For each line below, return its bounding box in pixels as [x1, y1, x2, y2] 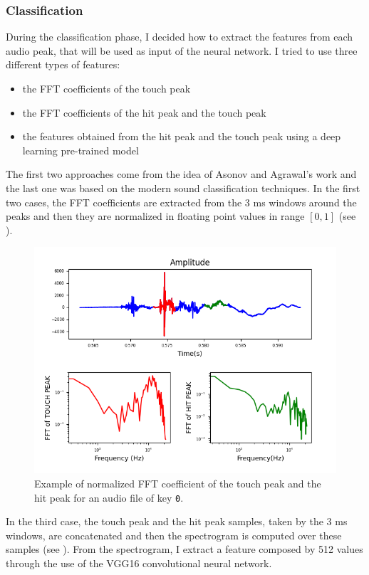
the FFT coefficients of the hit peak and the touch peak [22, 105, 266, 120]
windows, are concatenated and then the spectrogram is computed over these [6, 527, 342, 542]
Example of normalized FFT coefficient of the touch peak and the [34, 475, 321, 490]
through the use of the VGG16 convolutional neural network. [6, 555, 272, 570]
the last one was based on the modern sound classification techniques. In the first [6, 180, 360, 195]
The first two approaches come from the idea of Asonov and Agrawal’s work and [6, 167, 357, 181]
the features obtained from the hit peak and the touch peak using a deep [22, 129, 341, 144]
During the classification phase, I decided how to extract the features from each [6, 29, 353, 44]
